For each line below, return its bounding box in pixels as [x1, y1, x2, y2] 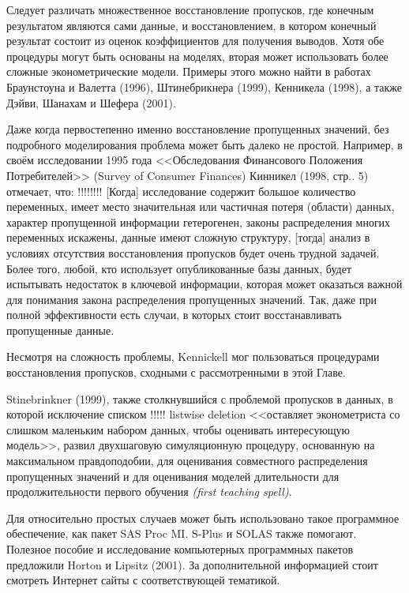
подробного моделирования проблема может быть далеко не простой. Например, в [6, 136, 403, 152]
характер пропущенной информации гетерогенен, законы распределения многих [6, 213, 391, 230]
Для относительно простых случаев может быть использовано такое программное [6, 509, 400, 526]
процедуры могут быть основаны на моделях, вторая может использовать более [6, 47, 388, 64]
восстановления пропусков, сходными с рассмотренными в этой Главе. [6, 364, 346, 381]
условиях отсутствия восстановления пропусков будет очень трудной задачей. [6, 244, 380, 261]
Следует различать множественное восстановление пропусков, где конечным [6, 2, 374, 17]
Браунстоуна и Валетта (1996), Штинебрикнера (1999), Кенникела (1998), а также [6, 78, 403, 95]
